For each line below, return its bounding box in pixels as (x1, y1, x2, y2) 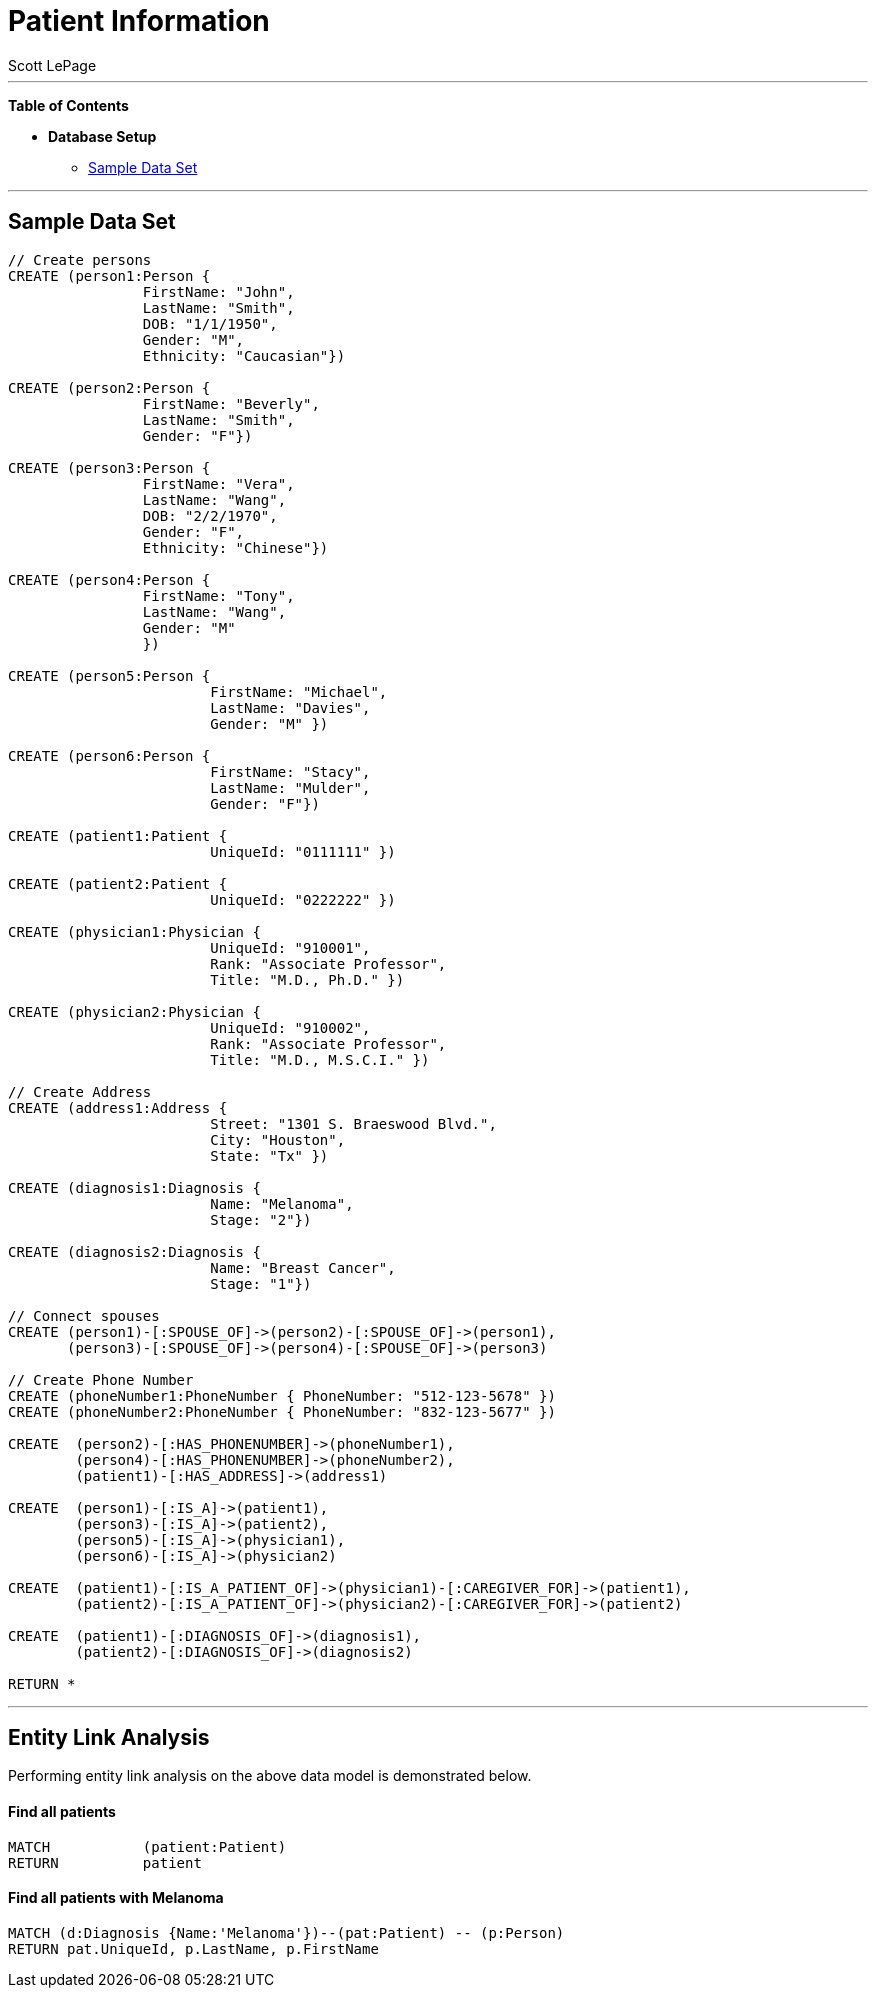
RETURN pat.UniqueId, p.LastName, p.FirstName (8, 1940, 379, 1957)
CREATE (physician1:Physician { (8, 923, 261, 940)
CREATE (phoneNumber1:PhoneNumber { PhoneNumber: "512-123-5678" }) (8, 1387, 556, 1404)
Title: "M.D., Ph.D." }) (210, 971, 405, 988)
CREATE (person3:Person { (8, 459, 211, 476)
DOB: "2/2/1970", (142, 507, 278, 524)
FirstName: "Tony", (142, 587, 295, 604)
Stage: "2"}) (210, 1211, 312, 1228)
